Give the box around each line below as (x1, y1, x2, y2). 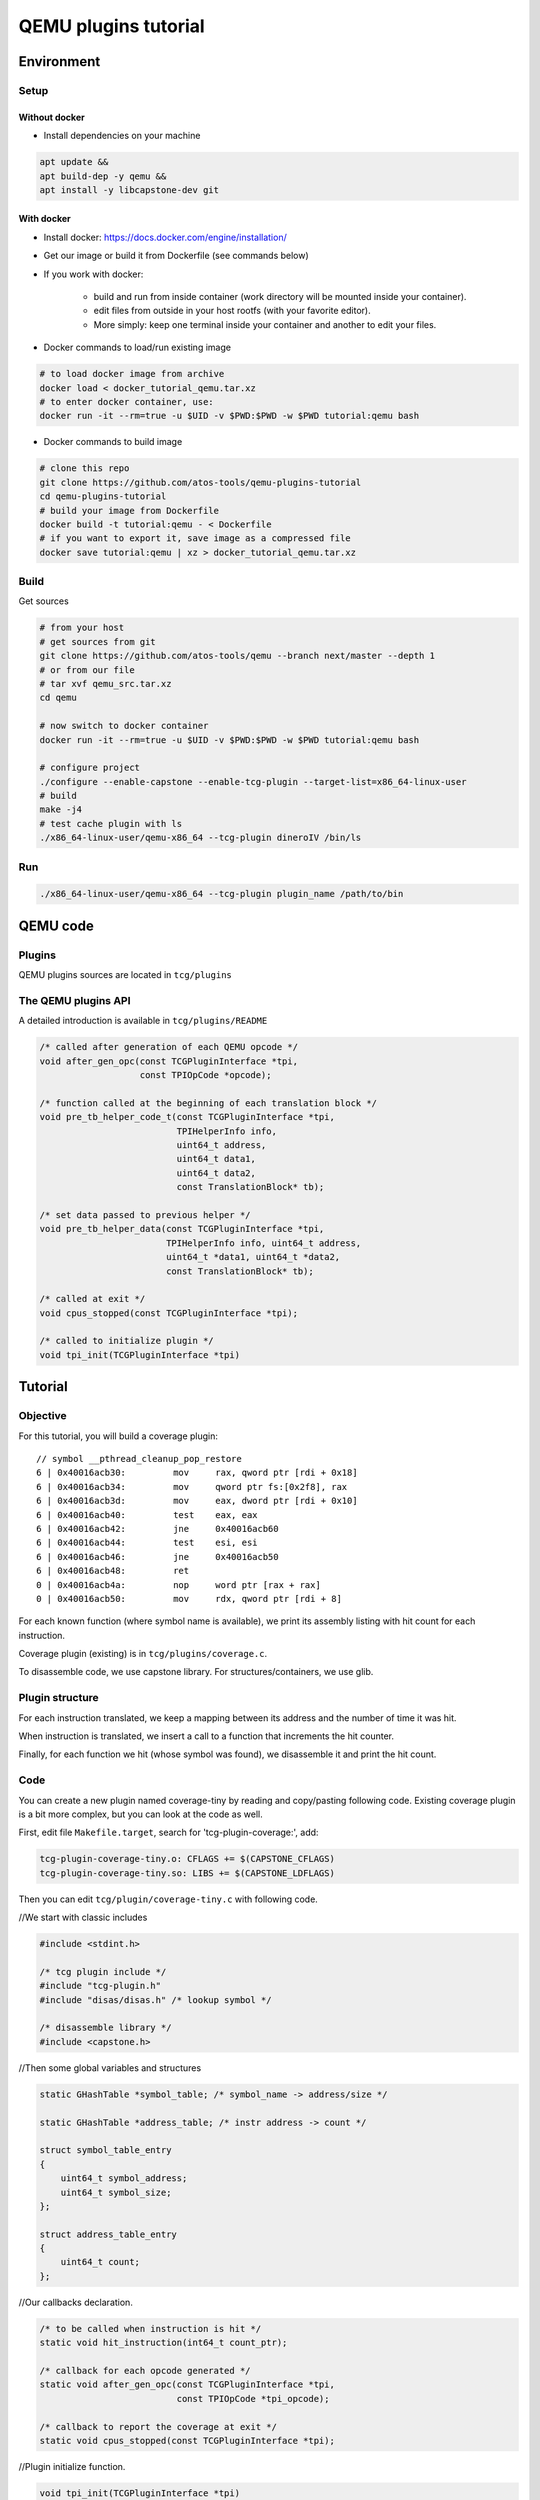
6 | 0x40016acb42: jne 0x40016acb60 (36, 1523, 279, 1534)
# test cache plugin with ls (39, 818, 183, 829)
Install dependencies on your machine (43, 130, 201, 142)
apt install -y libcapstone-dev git (39, 184, 220, 195)
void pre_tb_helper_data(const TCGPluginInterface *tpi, (39, 1223, 325, 1235)
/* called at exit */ (39, 1293, 146, 1305)
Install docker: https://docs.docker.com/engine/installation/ (43, 231, 287, 243)
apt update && (39, 156, 109, 168)
